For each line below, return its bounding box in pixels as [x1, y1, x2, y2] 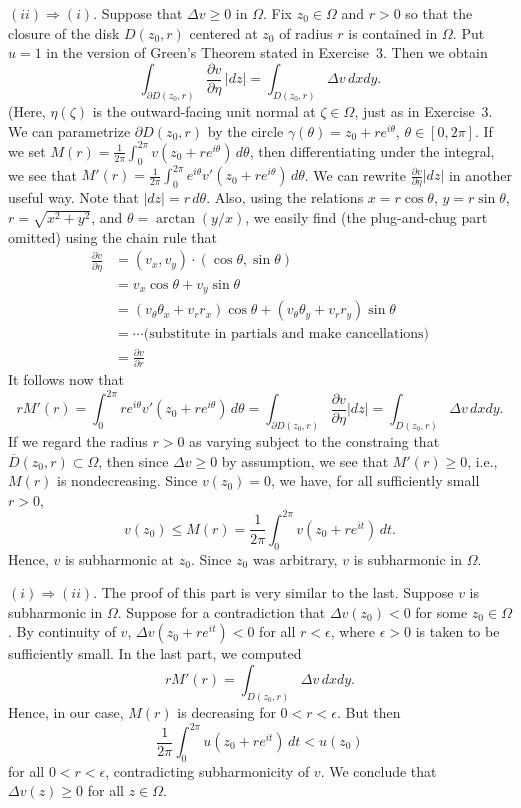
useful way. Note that [8, 187, 139, 208]
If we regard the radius [8, 431, 148, 452]
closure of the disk [8, 22, 120, 43]
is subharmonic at [64, 548, 175, 569]
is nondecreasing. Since [57, 470, 198, 491]
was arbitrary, [252, 548, 338, 569]
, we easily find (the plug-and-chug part [245, 207, 488, 227]
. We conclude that [320, 760, 437, 781]
